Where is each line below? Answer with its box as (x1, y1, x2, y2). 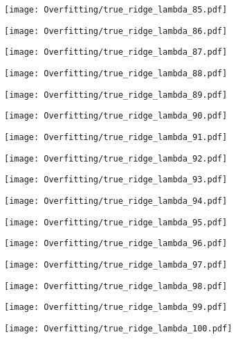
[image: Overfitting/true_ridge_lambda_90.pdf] (4, 111, 228, 121)
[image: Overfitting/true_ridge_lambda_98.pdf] (4, 281, 228, 291)
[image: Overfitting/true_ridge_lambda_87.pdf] (4, 47, 228, 58)
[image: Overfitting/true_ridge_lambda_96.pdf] (4, 238, 228, 249)
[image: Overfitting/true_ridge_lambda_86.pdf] (4, 26, 228, 36)
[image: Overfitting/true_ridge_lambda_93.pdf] (4, 175, 228, 185)
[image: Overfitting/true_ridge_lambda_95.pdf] (4, 217, 228, 227)
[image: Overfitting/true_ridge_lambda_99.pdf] (4, 302, 228, 313)
